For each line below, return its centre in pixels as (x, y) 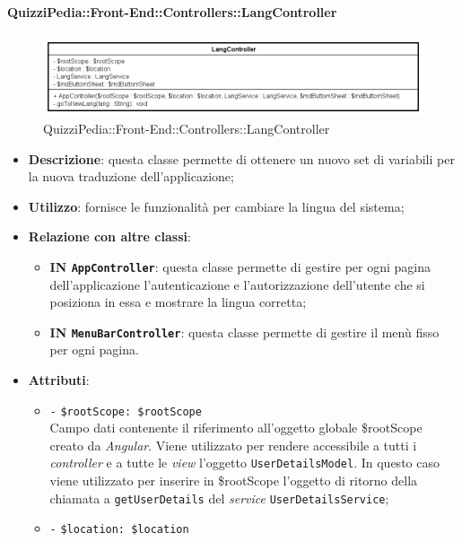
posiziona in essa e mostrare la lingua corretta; (178, 302)
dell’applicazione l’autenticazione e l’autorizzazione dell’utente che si (237, 284)
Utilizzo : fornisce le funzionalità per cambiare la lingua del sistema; (216, 206)
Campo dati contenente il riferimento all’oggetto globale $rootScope (236, 428)
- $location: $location (119, 530)
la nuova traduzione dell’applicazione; (131, 176)
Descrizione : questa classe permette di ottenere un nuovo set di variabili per (241, 158)
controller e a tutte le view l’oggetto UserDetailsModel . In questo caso (244, 463)
